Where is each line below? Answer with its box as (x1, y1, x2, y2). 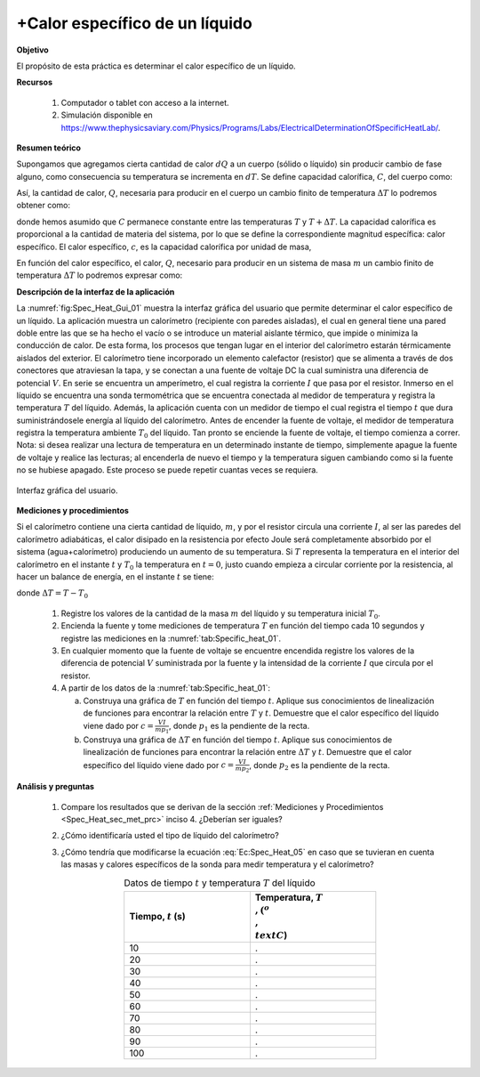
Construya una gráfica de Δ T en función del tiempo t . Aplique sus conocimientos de (83, 734, 393, 745)
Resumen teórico (16, 142, 82, 153)
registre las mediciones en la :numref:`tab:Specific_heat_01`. (60, 633, 282, 644)
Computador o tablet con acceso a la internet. (60, 97, 230, 108)
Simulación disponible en (60, 109, 153, 120)
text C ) (254, 928, 288, 941)
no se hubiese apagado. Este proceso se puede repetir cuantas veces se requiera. (16, 465, 319, 475)
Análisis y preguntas (16, 781, 95, 792)
